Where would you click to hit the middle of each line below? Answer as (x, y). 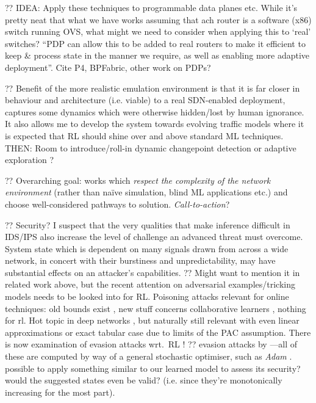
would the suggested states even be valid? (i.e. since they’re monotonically (144, 380)
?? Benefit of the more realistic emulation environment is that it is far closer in (153, 88)
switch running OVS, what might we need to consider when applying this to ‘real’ (158, 31)
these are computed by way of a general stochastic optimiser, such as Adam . (149, 356)
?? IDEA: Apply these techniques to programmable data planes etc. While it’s (151, 7)
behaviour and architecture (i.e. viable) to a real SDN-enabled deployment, (145, 100)
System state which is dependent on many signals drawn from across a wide (147, 248)
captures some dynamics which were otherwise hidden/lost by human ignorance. (155, 111)
